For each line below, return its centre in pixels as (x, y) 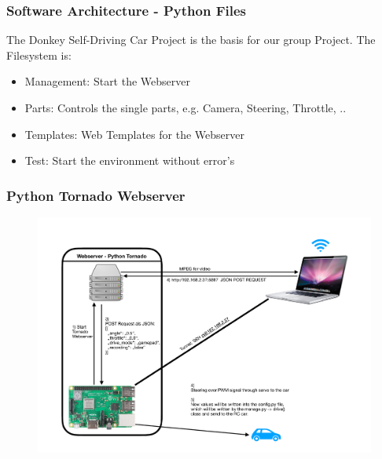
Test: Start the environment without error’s (130, 160)
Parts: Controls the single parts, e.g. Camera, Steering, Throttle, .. (185, 107)
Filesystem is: (39, 55)
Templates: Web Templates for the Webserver (134, 134)
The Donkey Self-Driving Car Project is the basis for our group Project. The (191, 40)
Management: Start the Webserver (107, 81)
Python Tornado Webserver (96, 195)
